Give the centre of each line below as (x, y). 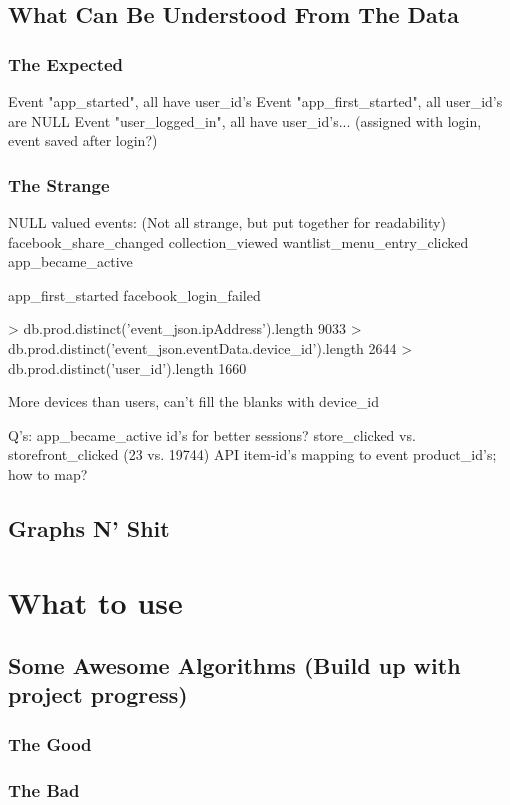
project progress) (98, 694)
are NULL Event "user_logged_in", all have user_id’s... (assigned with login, (245, 120)
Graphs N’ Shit (89, 527)
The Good (50, 743)
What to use (95, 601)
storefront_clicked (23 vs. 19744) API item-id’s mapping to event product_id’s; (252, 454)
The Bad (44, 789)
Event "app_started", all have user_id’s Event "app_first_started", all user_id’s (255, 101)
